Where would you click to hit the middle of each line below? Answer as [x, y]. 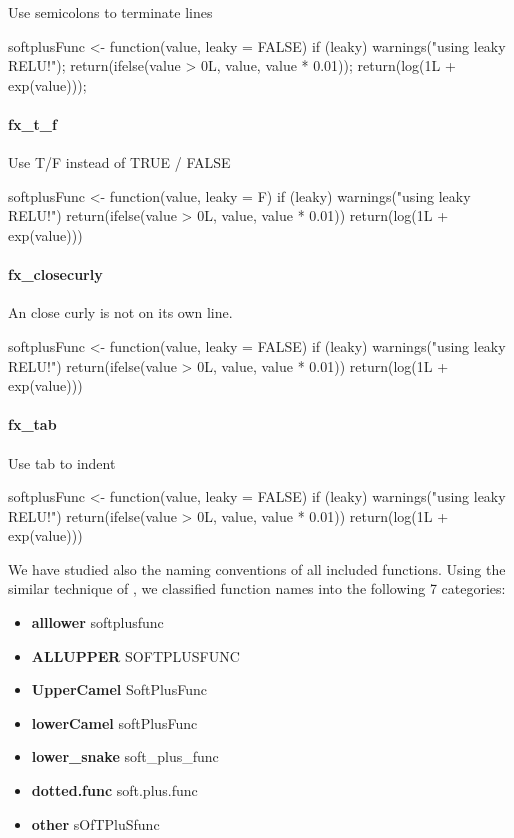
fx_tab [32, 424]
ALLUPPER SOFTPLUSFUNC [135, 655]
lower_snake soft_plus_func [125, 756]
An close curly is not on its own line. [120, 312]
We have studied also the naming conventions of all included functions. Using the [257, 568]
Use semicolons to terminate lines [110, 12]
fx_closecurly [55, 274]
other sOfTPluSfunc [95, 823]
